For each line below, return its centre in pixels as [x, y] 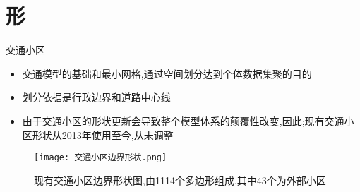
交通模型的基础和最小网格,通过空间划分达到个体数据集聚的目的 [167, 73]
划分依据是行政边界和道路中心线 [96, 97]
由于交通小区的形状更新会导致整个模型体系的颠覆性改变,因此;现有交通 [183, 120]
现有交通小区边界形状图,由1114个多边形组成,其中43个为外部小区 [180, 180]
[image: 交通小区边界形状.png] [101, 158]
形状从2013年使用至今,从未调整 [103, 134]
